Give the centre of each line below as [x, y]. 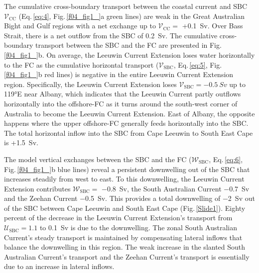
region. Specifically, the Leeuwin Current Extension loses [90, 84]
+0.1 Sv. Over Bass [212, 26]
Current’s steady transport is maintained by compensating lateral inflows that [123, 237]
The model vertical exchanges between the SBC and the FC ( [98, 159]
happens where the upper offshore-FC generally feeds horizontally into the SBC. [126, 123]
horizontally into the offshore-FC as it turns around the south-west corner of [121, 103]
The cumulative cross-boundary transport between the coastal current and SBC [126, 6]
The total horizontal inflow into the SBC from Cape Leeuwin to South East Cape [129, 133]
